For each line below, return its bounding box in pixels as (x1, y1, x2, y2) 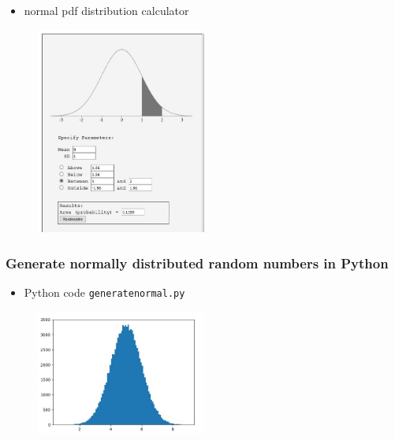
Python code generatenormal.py (24, 283, 185, 300)
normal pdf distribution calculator (24, 2, 189, 18)
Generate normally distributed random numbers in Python (6, 253, 389, 272)
